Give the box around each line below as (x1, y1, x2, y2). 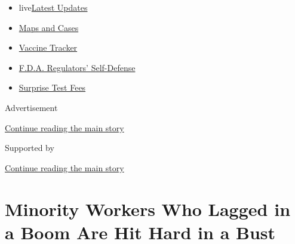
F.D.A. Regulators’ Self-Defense (19, 61, 136, 73)
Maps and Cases (19, 21, 79, 33)
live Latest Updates (19, 1, 88, 13)
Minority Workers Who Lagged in (5, 196, 291, 221)
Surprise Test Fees (19, 81, 86, 94)
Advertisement (5, 101, 58, 113)
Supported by (5, 141, 54, 154)
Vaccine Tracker (19, 41, 78, 54)
